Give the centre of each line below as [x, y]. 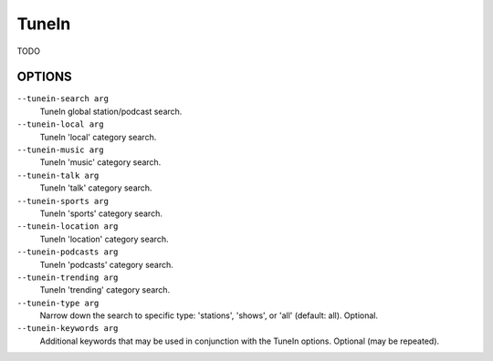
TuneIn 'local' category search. [98, 137]
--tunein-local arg [60, 124]
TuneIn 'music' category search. [100, 162]
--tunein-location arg [68, 227]
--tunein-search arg [63, 99]
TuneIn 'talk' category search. [96, 188]
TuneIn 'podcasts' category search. [106, 264]
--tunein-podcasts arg [68, 252]
